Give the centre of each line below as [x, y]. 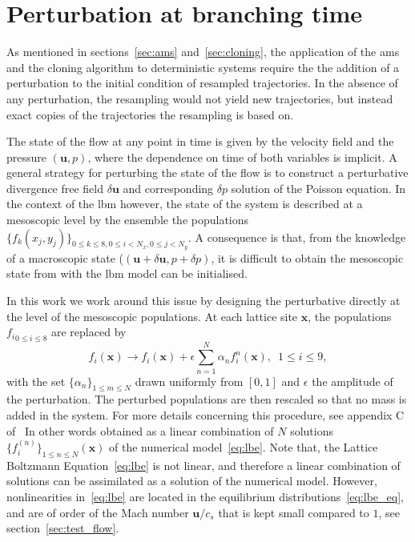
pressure [27, 157]
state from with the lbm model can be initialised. [127, 273]
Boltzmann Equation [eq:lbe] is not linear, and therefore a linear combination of [203, 465]
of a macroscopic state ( [65, 257]
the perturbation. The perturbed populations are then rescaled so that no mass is [207, 399]
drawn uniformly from [189, 381]
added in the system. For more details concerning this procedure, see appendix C [205, 415]
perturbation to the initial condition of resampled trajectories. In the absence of [202, 83]
